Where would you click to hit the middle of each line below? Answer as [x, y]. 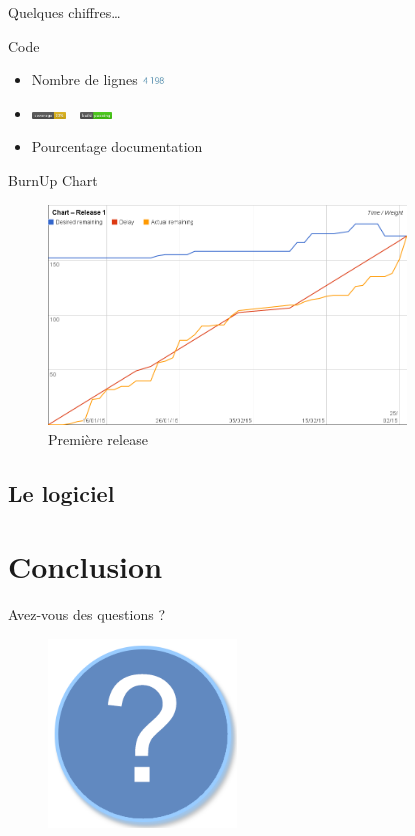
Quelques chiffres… [64, 12]
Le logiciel [61, 492]
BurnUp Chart [53, 179]
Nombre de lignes [84, 79]
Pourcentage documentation [117, 146]
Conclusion [85, 566]
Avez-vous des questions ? [86, 614]
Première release [98, 438]
